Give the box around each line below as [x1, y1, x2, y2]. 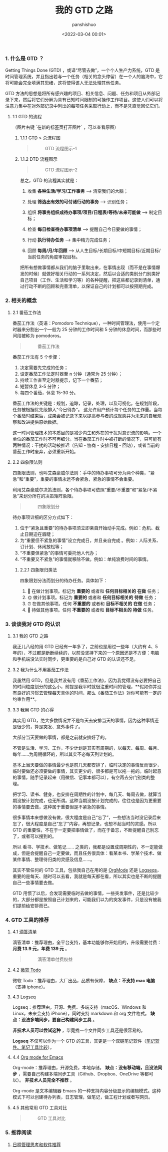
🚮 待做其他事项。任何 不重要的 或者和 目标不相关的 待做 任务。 [27, 607, 156, 613]
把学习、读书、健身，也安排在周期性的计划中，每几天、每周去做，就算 [12, 791, 157, 797]
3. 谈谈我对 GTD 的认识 [5, 621, 60, 628]
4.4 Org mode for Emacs [12, 1054, 63, 1060]
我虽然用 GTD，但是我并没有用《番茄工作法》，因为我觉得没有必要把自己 [12, 677, 161, 683]
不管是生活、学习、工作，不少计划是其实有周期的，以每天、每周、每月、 [12, 745, 161, 751]
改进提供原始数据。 [21, 419, 61, 425]
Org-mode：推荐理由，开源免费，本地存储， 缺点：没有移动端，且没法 [12, 1065, 158, 1071]
